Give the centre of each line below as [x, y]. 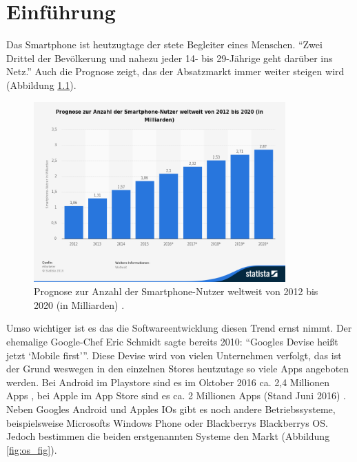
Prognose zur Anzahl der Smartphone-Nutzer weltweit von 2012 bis [176, 291]
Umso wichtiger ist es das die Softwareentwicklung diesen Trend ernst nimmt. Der [179, 328]
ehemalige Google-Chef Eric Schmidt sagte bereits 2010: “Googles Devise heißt [172, 341]
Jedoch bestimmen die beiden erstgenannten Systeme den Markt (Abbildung [168, 436]
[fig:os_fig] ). [32, 449]
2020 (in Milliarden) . [79, 304]
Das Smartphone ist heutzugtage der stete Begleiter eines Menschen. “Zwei [164, 44]
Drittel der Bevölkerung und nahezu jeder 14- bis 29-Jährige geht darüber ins [170, 58]
